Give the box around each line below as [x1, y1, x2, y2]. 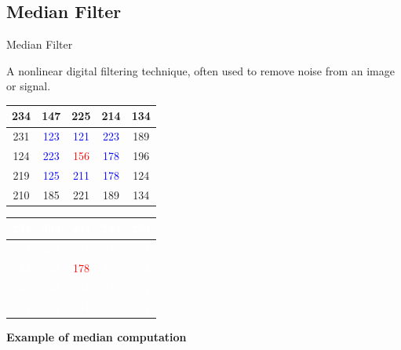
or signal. [6, 78, 51, 94]
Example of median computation [6, 328, 187, 345]
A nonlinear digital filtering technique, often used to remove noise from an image [6, 62, 395, 78]
